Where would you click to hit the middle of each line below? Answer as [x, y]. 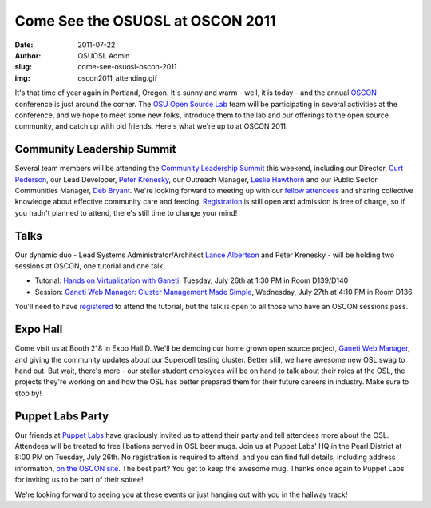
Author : [28, 55]
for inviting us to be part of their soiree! [79, 480]
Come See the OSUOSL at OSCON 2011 [145, 21]
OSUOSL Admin [104, 55]
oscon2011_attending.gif [117, 78]
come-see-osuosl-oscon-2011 [127, 67]
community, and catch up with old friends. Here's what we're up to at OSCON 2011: [151, 126]
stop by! [28, 393]
